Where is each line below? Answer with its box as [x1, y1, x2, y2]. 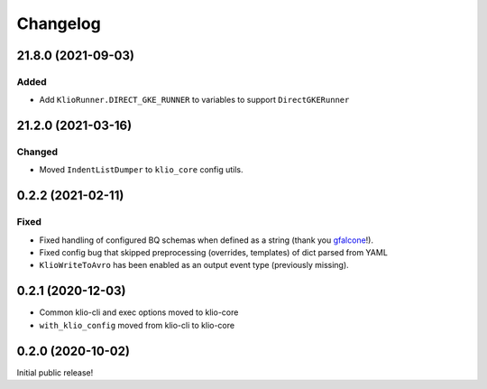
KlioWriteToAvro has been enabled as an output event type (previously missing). [39, 260, 349, 271]
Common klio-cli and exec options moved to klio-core [39, 307, 239, 318]
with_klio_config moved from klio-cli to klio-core [39, 320, 234, 330]
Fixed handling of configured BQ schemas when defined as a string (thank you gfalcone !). [39, 235, 374, 245]
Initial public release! [16, 366, 94, 378]
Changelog [16, 14, 101, 33]
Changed [16, 145, 59, 158]
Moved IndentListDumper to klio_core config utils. [39, 164, 243, 175]
